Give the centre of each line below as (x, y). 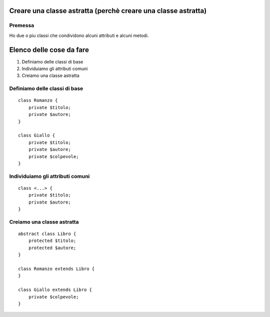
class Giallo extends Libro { (55, 290)
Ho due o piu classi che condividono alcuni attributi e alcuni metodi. (79, 35)
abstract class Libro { (47, 234)
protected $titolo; (52, 241)
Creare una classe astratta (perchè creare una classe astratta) (108, 11)
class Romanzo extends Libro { (56, 268)
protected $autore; (52, 248)
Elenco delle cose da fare (49, 50)
